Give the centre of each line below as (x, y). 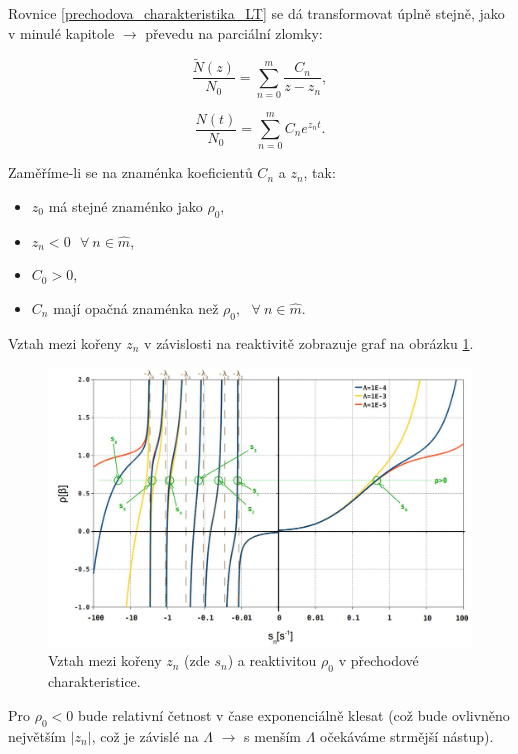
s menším (273, 735)
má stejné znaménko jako (125, 205)
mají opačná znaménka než (136, 307)
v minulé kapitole (61, 32)
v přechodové (378, 660)
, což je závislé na (145, 735)
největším (37, 735)
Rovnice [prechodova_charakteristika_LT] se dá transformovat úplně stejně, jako (256, 13)
